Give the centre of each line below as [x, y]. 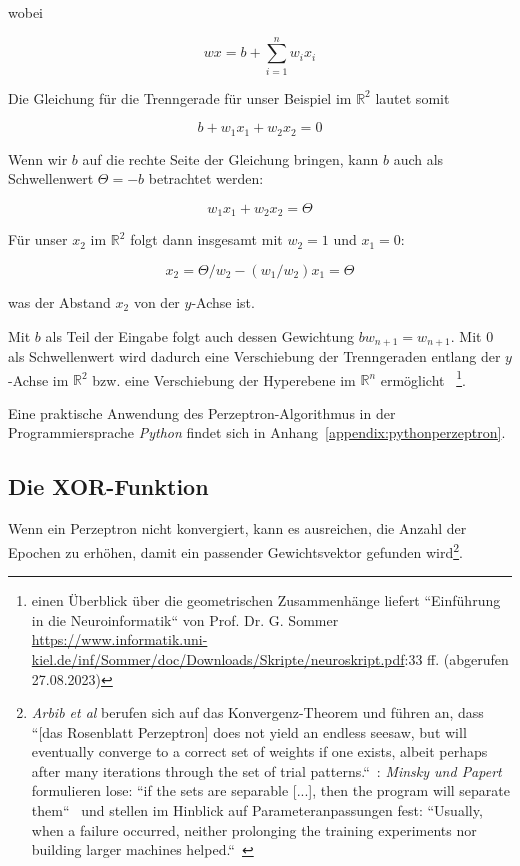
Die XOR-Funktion [108, 486]
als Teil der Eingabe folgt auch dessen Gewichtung [200, 335]
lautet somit [412, 97]
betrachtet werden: [206, 178]
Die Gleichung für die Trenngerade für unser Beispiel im [180, 97]
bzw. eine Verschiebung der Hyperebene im [224, 379]
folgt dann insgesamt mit [206, 239]
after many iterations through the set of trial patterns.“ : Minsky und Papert [266, 770]
